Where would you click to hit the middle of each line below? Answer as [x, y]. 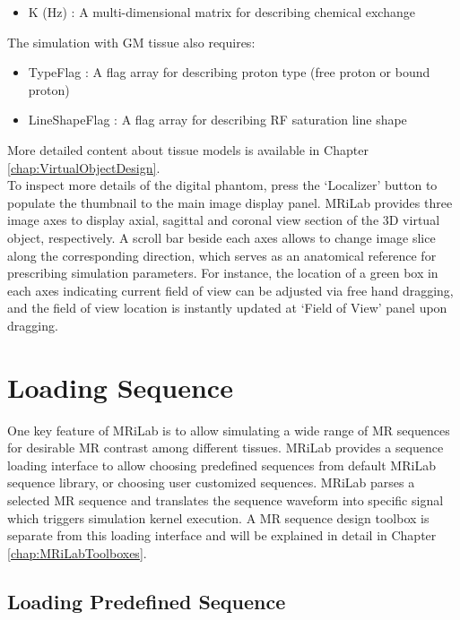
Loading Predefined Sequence [147, 601]
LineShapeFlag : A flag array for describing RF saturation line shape [217, 120]
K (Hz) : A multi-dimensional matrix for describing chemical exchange [221, 12]
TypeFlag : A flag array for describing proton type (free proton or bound [229, 72]
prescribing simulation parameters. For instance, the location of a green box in [223, 273]
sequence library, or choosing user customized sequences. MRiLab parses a [211, 482]
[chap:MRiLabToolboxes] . [77, 552]
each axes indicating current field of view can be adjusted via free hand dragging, [230, 290]
